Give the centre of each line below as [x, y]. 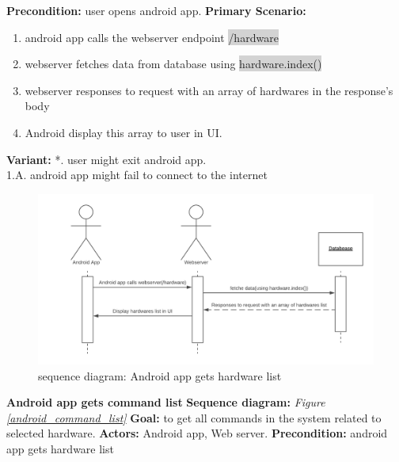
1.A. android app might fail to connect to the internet [137, 175]
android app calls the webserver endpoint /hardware [152, 37]
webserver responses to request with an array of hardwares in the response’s [209, 90]
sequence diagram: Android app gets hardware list [160, 375]
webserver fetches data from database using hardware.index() [173, 64]
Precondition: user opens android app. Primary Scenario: [156, 10]
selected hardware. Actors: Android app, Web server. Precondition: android [197, 433]
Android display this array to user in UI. [123, 132]
